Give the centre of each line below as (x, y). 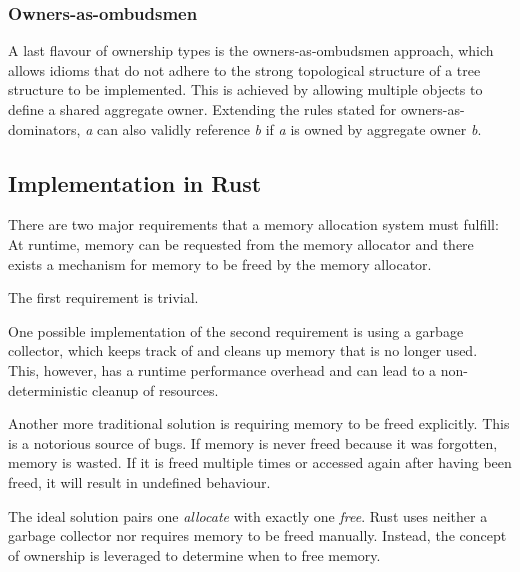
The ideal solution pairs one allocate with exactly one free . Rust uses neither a (248, 515)
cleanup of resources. (155, 389)
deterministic (48, 389)
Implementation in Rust (135, 182)
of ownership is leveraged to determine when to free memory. (194, 554)
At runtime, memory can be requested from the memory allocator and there (241, 243)
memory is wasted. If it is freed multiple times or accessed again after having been (260, 462)
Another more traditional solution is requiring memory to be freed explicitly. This (259, 423)
